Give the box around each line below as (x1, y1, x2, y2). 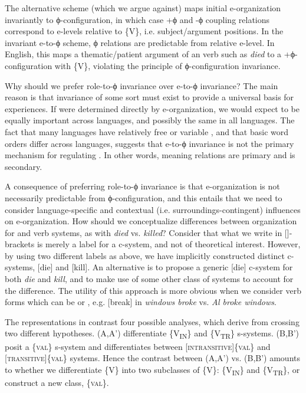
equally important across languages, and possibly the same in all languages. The (5, 114, 295, 126)
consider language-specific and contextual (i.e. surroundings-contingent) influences (5, 203, 301, 215)
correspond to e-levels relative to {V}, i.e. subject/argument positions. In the (5, 25, 284, 37)
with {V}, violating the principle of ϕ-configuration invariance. (54, 59, 281, 71)
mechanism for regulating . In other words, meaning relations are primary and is (5, 149, 295, 161)
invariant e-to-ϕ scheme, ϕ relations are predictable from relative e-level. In (5, 36, 275, 48)
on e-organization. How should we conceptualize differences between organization (5, 215, 297, 227)
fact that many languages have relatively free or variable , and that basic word (5, 125, 289, 137)
